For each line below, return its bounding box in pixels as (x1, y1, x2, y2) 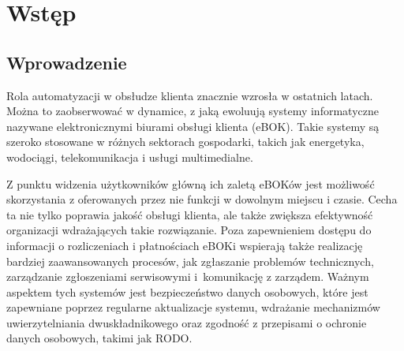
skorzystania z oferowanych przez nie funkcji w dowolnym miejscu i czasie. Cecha (6, 191, 398, 207)
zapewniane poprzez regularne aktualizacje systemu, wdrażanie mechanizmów (6, 299, 380, 316)
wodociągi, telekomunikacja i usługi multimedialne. (6, 148, 253, 165)
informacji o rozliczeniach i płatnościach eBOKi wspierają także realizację (6, 237, 363, 253)
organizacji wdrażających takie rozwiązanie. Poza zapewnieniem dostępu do (6, 222, 372, 238)
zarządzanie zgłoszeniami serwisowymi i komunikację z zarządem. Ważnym (6, 268, 369, 285)
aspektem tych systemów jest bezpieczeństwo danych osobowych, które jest (6, 283, 368, 300)
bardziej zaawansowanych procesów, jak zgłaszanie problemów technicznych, (6, 252, 374, 269)
